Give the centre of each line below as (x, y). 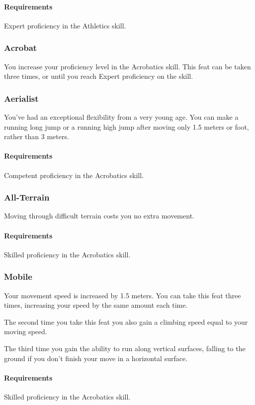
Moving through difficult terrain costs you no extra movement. (99, 216)
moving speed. (26, 331)
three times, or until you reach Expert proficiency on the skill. (99, 76)
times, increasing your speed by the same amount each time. (96, 305)
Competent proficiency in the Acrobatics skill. (74, 175)
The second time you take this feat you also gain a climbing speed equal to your (126, 321)
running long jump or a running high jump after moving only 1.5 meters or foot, (127, 126)
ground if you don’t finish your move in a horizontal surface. (96, 358)
